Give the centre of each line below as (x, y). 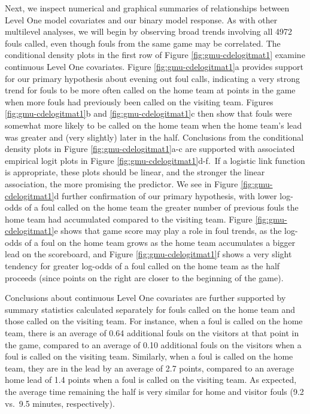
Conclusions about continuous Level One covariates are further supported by (145, 298)
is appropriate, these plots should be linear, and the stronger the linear (135, 172)
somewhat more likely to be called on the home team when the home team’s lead (154, 125)
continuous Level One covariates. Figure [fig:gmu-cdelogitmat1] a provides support (154, 66)
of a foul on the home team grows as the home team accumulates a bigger (160, 242)
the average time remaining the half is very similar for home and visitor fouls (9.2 (154, 391)
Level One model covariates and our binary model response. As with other (141, 19)
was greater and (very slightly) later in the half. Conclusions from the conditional (154, 137)
